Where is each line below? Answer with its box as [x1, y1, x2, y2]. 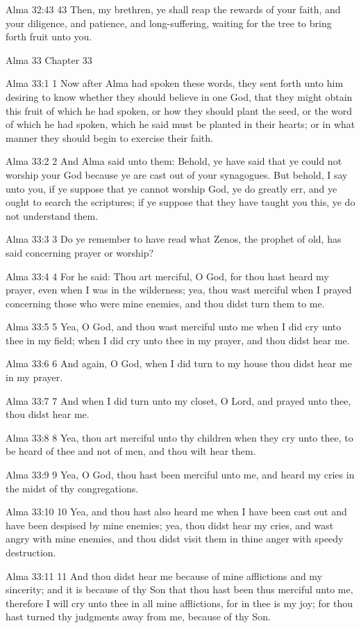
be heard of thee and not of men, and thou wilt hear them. [6, 444, 256, 458]
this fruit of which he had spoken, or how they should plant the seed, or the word [6, 103, 353, 118]
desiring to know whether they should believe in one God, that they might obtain [6, 89, 353, 104]
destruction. [6, 545, 56, 559]
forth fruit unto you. [6, 29, 92, 44]
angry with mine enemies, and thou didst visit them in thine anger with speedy [6, 531, 344, 546]
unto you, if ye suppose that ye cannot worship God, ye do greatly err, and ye [6, 181, 337, 195]
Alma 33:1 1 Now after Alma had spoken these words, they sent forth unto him [6, 76, 344, 90]
